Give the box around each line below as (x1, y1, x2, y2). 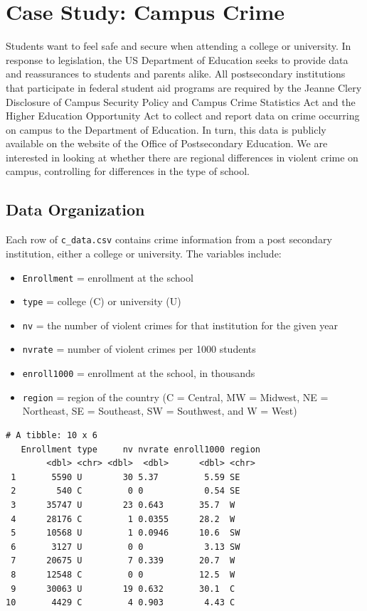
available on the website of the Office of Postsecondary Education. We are (6, 136, 328, 151)
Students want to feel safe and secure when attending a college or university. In (6, 38, 351, 53)
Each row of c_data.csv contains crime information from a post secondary (6, 232, 332, 247)
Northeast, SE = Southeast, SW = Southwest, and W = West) (22, 403, 297, 418)
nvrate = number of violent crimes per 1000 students (22, 341, 256, 356)
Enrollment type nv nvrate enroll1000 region (21, 444, 260, 455)
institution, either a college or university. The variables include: (6, 245, 282, 260)
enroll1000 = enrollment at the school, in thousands (22, 366, 255, 381)
